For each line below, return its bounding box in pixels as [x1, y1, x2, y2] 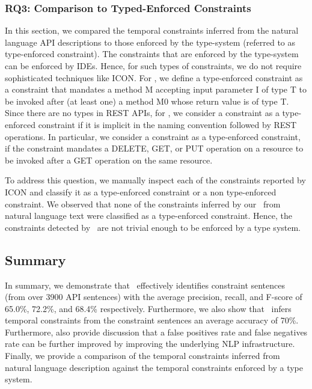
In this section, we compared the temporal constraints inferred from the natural [5, 24, 299, 37]
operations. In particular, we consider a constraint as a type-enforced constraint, [5, 130, 301, 142]
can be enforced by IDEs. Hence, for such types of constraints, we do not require [5, 60, 302, 72]
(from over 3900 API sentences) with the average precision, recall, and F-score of [5, 290, 302, 303]
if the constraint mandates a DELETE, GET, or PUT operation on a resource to [5, 142, 304, 155]
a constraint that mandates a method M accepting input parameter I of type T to [5, 83, 307, 96]
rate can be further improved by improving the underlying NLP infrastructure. [5, 337, 295, 350]
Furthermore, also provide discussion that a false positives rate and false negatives [5, 325, 308, 338]
